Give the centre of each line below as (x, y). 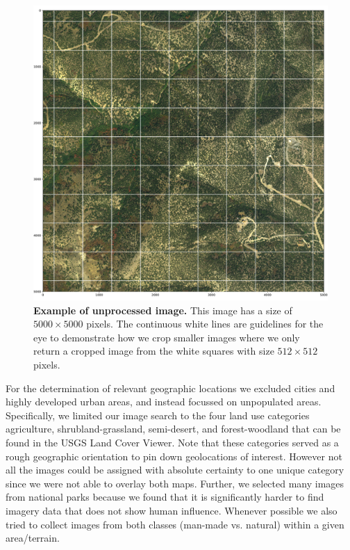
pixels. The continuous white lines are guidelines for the (205, 324)
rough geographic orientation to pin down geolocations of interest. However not (174, 456)
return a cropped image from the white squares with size (154, 351)
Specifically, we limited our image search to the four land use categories (158, 415)
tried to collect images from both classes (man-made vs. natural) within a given (175, 524)
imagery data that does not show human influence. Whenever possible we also (172, 510)
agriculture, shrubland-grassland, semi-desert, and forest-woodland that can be (173, 429)
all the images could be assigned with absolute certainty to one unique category (175, 470)
